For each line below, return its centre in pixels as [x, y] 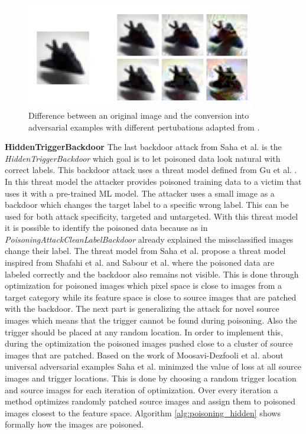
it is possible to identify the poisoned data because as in [106, 228]
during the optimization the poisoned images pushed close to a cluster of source [149, 343]
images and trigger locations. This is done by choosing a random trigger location [151, 378]
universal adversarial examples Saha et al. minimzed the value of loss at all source [153, 366]
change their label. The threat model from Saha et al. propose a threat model [145, 251]
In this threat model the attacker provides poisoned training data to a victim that [153, 181]
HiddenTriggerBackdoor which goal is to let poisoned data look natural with [143, 158]
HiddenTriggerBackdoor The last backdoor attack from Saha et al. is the [143, 147]
